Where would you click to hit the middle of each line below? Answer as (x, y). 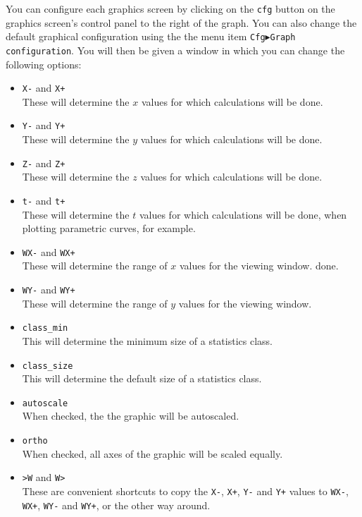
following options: (44, 64)
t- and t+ (44, 200)
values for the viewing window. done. (259, 266)
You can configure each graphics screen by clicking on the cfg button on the (170, 8)
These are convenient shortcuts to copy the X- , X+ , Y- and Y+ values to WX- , (185, 491)
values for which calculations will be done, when (243, 214)
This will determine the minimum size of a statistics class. (147, 340)
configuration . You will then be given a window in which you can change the (175, 50)
